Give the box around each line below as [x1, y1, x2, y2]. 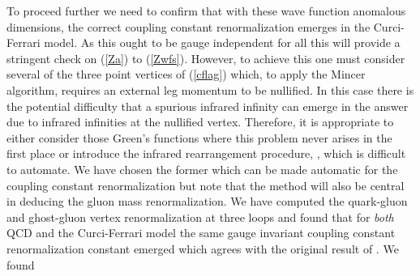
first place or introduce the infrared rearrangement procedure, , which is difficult [6, 145, 406, 162]
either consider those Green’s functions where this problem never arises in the [6, 129, 392, 146]
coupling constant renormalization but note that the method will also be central [6, 176, 405, 193]
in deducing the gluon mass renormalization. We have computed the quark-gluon [6, 193, 408, 210]
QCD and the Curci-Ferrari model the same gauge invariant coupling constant [6, 224, 396, 241]
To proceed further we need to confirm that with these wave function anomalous [6, 2, 406, 19]
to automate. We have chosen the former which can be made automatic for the [6, 160, 398, 177]
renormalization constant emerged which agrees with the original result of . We [6, 240, 399, 257]
